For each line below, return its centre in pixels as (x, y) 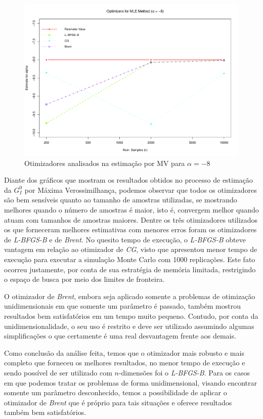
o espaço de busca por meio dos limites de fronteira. (84, 279)
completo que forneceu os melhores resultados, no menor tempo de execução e (125, 363)
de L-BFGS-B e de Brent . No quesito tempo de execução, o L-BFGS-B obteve (125, 239)
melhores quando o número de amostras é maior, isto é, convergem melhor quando (131, 210)
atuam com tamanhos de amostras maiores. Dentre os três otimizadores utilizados (131, 219)
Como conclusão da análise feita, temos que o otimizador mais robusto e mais (124, 352)
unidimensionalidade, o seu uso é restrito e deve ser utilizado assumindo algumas (129, 326)
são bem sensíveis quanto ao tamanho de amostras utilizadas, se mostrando (121, 200)
